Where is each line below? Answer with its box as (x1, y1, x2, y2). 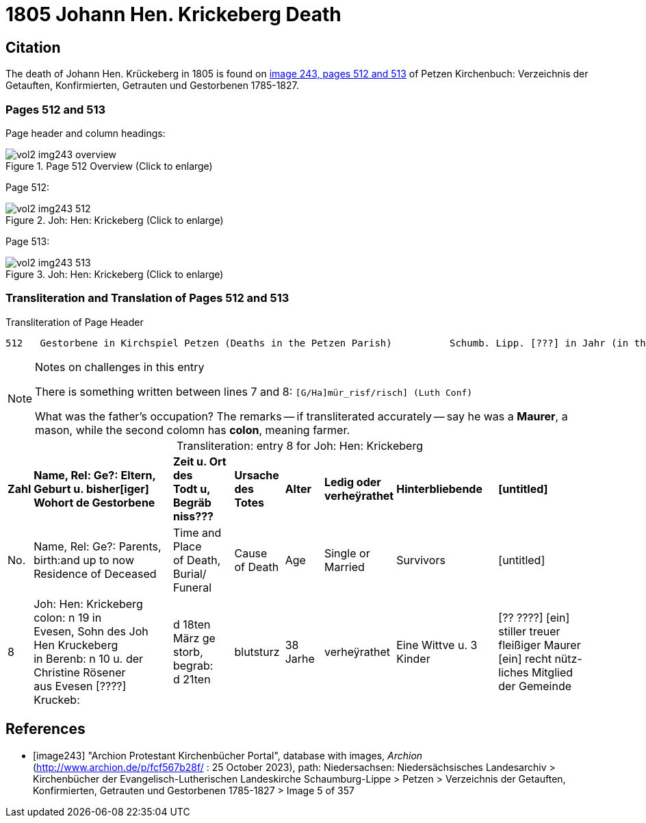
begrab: (172, 658, 214, 672)
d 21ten (172, 672, 211, 686)
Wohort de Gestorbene (34, 495, 155, 509)
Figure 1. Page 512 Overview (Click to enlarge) (5, 160, 213, 172)
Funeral (172, 580, 211, 594)
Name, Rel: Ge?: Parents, (34, 539, 161, 553)
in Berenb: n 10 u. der (34, 651, 144, 666)
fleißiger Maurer (498, 637, 581, 652)
